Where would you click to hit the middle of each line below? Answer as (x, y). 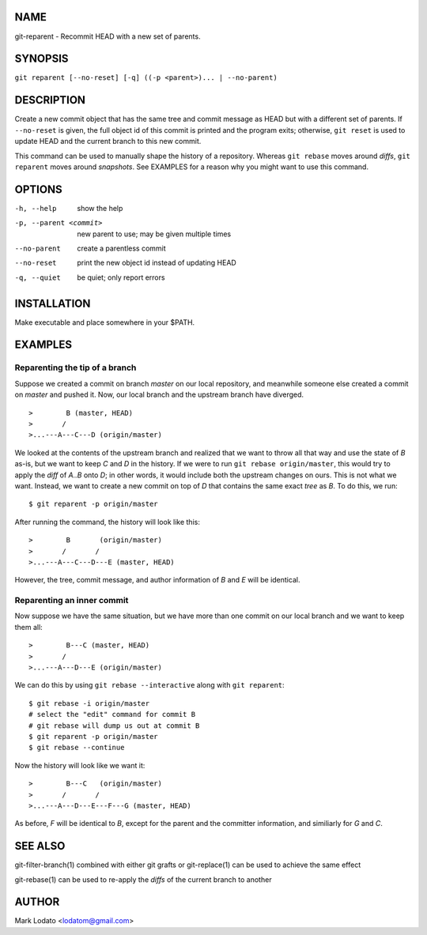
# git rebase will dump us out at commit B (114, 726)
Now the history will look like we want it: (80, 765)
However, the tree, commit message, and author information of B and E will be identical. (157, 580)
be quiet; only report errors (121, 277)
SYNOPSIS (42, 59)
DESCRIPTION (50, 100)
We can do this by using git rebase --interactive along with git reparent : (149, 685)
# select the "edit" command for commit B (112, 714)
